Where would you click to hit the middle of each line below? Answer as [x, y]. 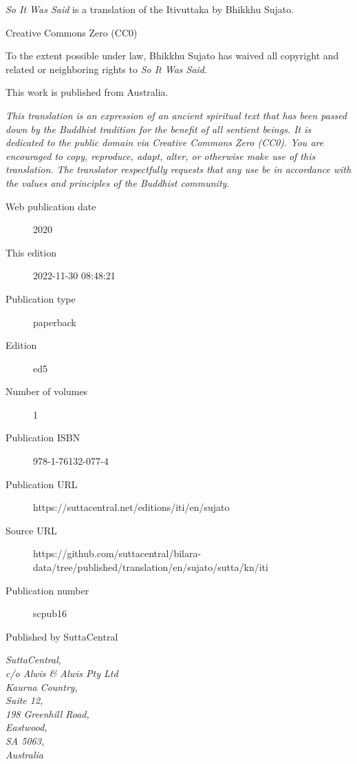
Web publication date [51, 206]
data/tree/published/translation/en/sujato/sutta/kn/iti [151, 567]
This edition [31, 252]
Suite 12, [24, 700]
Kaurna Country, [42, 686]
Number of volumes [47, 391]
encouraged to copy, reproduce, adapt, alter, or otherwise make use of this [161, 155]
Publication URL [42, 484]
